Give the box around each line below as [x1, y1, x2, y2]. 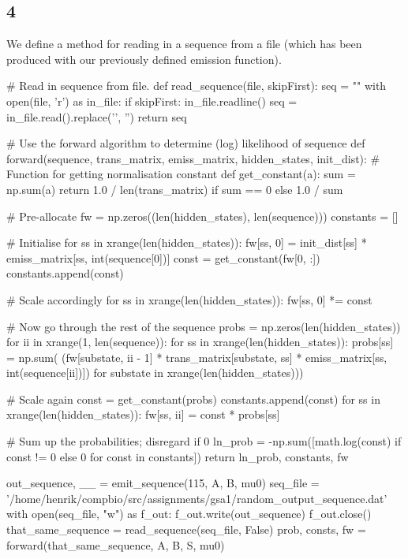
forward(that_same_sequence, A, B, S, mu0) [6, 536, 225, 553]
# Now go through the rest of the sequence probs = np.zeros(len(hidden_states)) [6, 318, 401, 334]
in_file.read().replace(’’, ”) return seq [6, 108, 187, 125]
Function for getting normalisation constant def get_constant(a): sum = [6, 166, 356, 182]
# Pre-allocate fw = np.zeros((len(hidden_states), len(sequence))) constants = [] [6, 207, 399, 224]
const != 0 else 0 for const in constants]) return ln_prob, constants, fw [6, 448, 349, 464]
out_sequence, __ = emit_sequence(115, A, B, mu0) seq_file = [6, 475, 320, 491]
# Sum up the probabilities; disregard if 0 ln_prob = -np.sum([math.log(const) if [6, 433, 402, 449]
